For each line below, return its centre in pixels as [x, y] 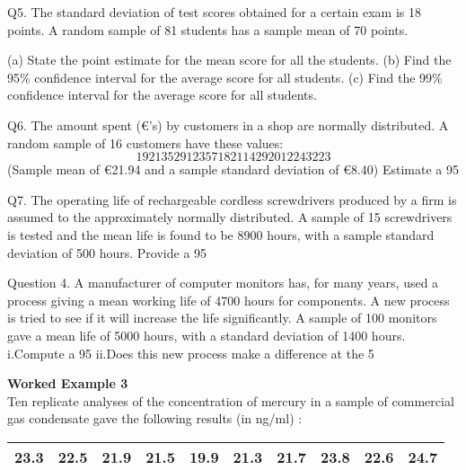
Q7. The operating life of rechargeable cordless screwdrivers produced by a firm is [232, 199]
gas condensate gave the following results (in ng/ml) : [155, 418]
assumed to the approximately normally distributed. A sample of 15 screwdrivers [230, 217]
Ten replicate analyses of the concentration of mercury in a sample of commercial [231, 400]
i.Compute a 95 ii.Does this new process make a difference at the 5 [191, 353]
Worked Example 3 [68, 383]
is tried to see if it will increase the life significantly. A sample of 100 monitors [222, 318]
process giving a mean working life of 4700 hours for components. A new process [229, 300]
